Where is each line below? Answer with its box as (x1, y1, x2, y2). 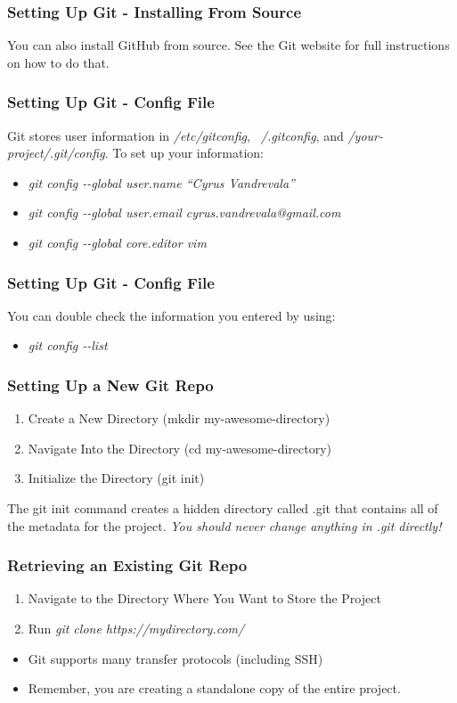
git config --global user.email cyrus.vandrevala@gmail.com (28, 203, 341, 222)
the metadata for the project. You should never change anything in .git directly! (7, 516, 442, 535)
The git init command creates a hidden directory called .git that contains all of (7, 499, 438, 517)
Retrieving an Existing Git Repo (7, 554, 248, 576)
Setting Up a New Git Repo (7, 373, 214, 396)
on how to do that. (7, 53, 110, 71)
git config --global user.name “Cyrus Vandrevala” (28, 173, 295, 192)
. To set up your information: (104, 143, 264, 162)
